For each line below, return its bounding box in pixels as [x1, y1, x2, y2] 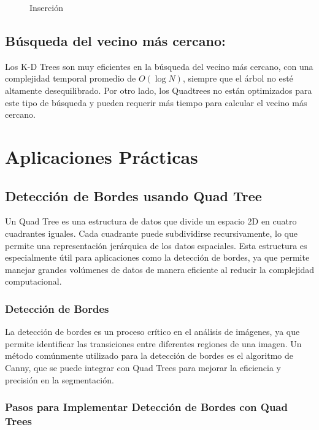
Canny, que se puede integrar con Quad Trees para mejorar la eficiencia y [5, 361, 281, 374]
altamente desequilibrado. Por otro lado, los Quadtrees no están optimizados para [5, 83, 312, 96]
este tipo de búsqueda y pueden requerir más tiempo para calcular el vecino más [5, 96, 307, 109]
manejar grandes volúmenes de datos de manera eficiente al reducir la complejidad [5, 263, 315, 275]
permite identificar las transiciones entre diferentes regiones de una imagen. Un [5, 337, 302, 350]
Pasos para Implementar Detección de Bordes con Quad [5, 399, 288, 415]
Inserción [29, 1, 63, 13]
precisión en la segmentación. [5, 373, 114, 386]
